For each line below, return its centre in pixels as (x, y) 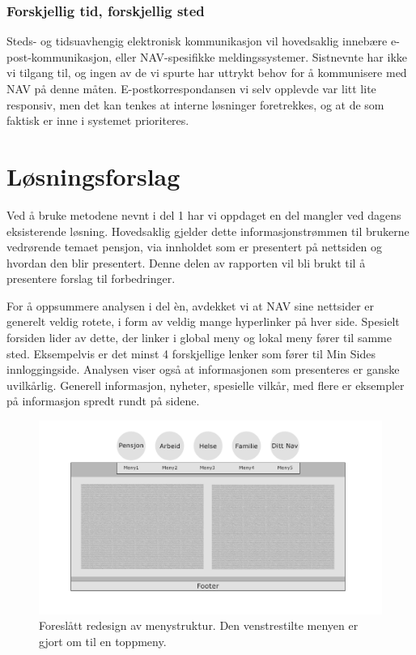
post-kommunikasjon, (59, 56)
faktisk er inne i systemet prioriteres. (98, 120)
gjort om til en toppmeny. (103, 641)
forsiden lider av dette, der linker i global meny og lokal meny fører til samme (199, 338)
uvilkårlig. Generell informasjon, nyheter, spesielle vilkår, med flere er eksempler (206, 385)
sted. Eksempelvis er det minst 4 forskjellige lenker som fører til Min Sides (191, 353)
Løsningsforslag (93, 176)
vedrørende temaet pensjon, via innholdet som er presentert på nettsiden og (195, 247)
